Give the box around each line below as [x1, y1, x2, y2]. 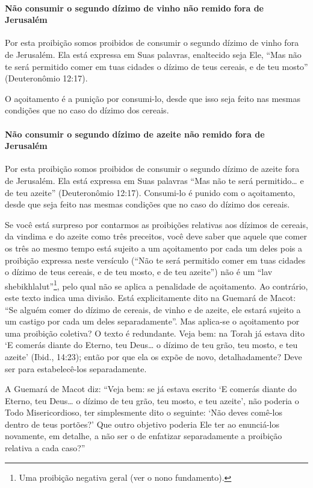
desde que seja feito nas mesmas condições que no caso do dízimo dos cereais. [5, 198, 290, 211]
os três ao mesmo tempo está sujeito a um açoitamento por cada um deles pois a [5, 241, 303, 254]
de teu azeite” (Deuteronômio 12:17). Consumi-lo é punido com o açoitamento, [5, 186, 296, 198]
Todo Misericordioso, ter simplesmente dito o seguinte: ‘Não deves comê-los [5, 406, 283, 419]
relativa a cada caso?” [5, 442, 85, 454]
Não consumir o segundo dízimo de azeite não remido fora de [5, 127, 265, 140]
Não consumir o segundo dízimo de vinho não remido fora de [5, 1, 264, 14]
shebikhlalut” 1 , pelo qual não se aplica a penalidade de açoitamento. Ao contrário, [5, 277, 308, 292]
